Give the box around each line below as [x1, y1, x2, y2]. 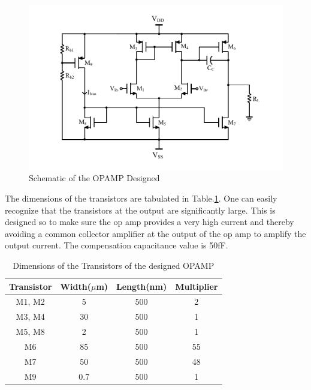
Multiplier [175, 280, 218, 292]
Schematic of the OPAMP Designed [29, 172, 160, 184]
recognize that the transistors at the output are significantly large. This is [5, 203, 276, 216]
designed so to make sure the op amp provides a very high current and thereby [5, 215, 294, 228]
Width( [60, 280, 91, 292]
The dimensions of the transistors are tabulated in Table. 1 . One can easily [5, 192, 277, 205]
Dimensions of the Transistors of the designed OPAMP [13, 259, 215, 272]
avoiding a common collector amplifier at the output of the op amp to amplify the [5, 227, 306, 239]
